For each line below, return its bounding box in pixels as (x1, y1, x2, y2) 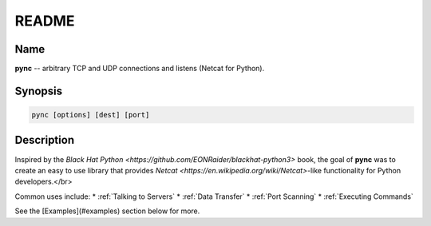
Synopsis (14, 84, 63, 97)
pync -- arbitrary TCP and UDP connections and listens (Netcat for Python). (14, 64, 265, 73)
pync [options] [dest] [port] (31, 110, 150, 120)
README (14, 12, 75, 30)
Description (14, 133, 75, 147)
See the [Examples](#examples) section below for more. (14, 206, 200, 216)
